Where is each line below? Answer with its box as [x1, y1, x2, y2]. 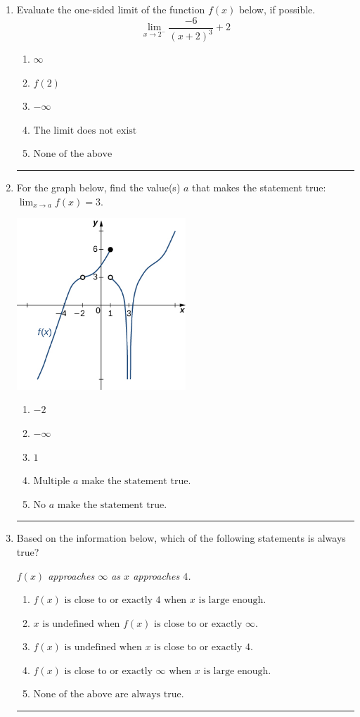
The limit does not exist [33, 125, 137, 136]
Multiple [33, 476, 70, 487]
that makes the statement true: [192, 179, 326, 194]
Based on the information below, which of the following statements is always [16, 531, 346, 545]
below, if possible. [238, 2, 316, 16]
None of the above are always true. [33, 690, 184, 700]
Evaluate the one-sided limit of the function [16, 2, 205, 16]
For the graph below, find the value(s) [16, 179, 181, 194]
